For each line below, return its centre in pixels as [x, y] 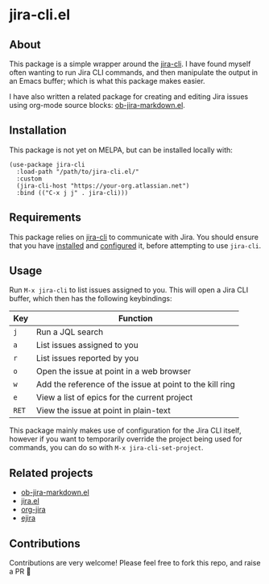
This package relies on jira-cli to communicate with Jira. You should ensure [134, 237]
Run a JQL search [70, 332]
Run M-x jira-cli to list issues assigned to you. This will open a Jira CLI [129, 290]
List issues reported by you [87, 358]
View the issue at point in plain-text [103, 411]
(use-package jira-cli [47, 164]
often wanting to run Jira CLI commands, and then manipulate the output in [134, 72]
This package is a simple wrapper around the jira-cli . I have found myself [130, 64]
